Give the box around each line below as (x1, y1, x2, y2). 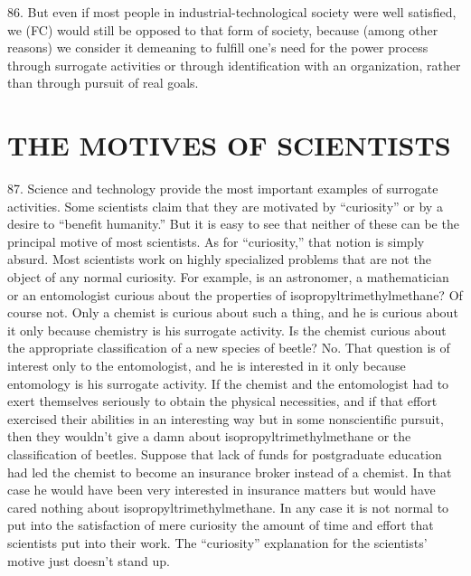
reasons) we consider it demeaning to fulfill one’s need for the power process (7, 38, 429, 57)
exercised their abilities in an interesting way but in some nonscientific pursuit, (7, 409, 444, 428)
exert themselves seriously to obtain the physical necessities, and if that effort (7, 392, 438, 411)
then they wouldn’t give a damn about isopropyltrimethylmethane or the (7, 427, 411, 446)
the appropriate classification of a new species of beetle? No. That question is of (7, 338, 450, 357)
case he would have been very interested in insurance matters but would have (7, 480, 436, 499)
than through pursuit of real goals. (7, 73, 199, 92)
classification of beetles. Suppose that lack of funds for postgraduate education (7, 445, 442, 463)
